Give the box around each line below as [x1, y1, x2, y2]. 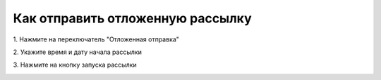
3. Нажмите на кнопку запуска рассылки [13, 60, 137, 69]
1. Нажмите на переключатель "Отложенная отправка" [13, 35, 180, 44]
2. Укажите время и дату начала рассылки [13, 48, 143, 56]
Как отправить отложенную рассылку [13, 11, 252, 26]
